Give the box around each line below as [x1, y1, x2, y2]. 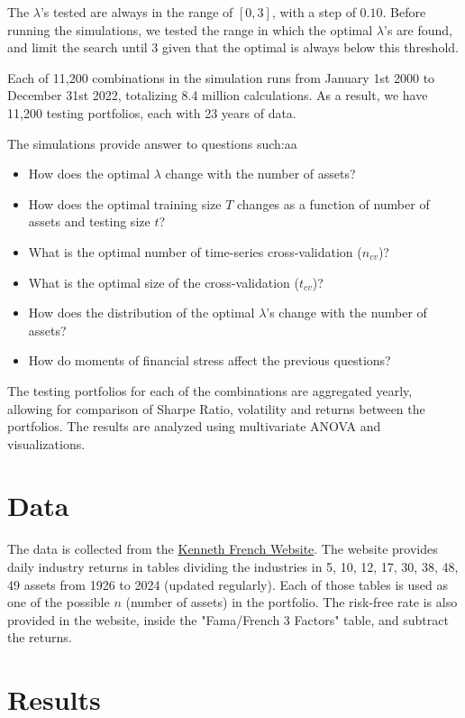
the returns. [7, 628, 72, 647]
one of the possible [7, 593, 110, 612]
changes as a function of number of [236, 194, 430, 213]
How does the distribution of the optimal [28, 303, 255, 322]
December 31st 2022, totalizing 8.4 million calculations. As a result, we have [7, 86, 428, 105]
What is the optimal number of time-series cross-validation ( [28, 242, 362, 261]
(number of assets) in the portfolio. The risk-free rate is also [125, 593, 458, 612]
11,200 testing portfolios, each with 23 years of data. [7, 103, 296, 122]
